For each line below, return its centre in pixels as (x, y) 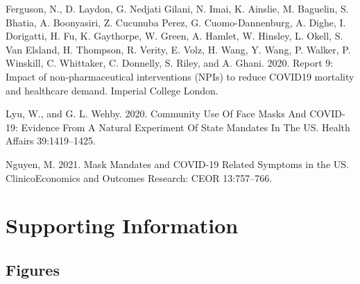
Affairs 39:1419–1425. (51, 141)
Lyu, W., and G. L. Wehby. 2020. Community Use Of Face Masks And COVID (174, 114)
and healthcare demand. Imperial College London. (112, 90)
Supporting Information (122, 225)
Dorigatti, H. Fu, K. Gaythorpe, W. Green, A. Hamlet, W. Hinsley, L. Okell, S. (174, 36)
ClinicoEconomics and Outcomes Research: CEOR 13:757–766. (139, 177)
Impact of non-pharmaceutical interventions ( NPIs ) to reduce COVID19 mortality (180, 76)
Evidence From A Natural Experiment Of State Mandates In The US (169, 127)
